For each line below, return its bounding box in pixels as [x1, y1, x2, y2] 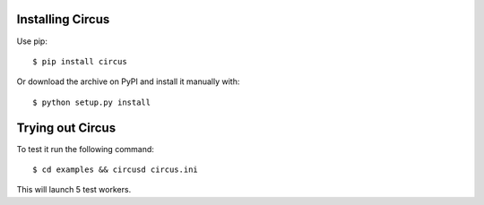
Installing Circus [16, 12, 110, 27]
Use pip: [16, 36, 48, 47]
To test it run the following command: [16, 143, 154, 154]
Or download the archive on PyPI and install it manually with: [16, 76, 240, 87]
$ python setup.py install [32, 97, 151, 107]
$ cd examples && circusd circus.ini [32, 164, 199, 175]
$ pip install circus [32, 56, 127, 66]
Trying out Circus [16, 120, 117, 135]
